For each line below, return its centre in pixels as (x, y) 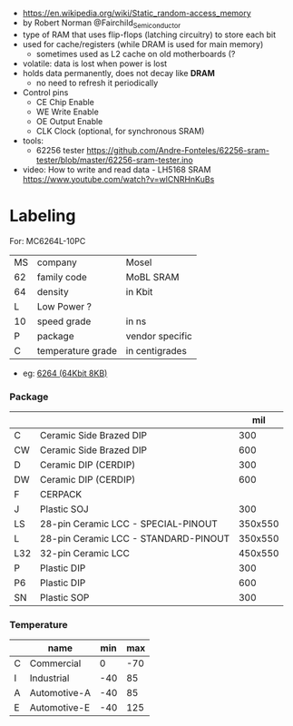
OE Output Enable (69, 121)
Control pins (45, 92)
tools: (33, 141)
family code (62, 277)
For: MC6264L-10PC (48, 240)
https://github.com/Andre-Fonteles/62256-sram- (178, 150)
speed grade (64, 321)
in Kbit (139, 291)
